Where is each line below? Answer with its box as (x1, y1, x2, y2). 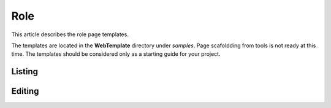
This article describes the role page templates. (11, 31, 129, 38)
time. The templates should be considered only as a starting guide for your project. (11, 50, 221, 58)
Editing (11, 86, 39, 96)
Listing (11, 66, 39, 77)
